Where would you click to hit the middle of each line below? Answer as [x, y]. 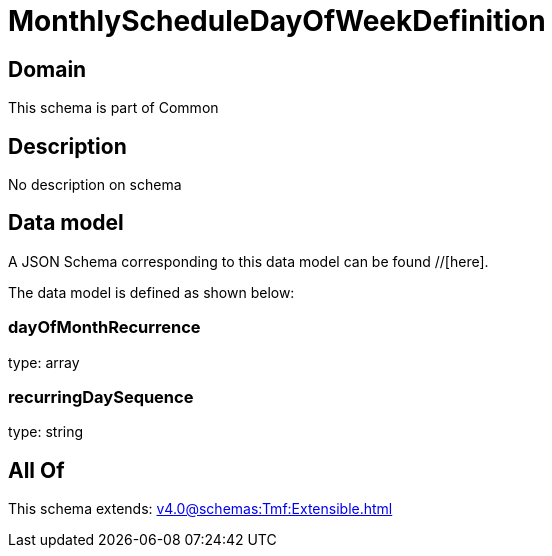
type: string [46, 432]
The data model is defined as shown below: [151, 292]
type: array [44, 362]
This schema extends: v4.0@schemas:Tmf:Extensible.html [200, 509]
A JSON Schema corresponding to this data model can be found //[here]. [248, 261]
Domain [47, 69]
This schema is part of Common [113, 108]
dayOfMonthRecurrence [104, 327]
